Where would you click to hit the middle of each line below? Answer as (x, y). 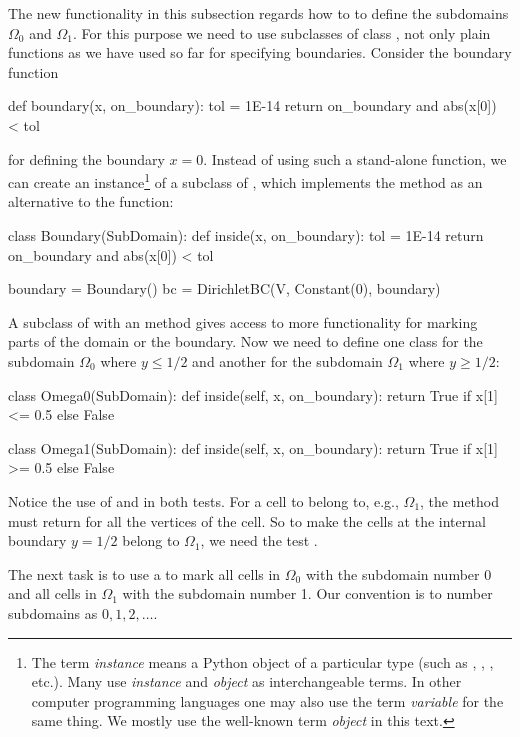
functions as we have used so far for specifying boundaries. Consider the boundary (260, 52)
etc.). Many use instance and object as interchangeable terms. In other (246, 681)
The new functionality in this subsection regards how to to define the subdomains (258, 13)
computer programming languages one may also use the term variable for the (267, 700)
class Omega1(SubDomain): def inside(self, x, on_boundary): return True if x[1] (253, 447)
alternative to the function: (91, 201)
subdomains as (53, 612)
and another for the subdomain (287, 360)
